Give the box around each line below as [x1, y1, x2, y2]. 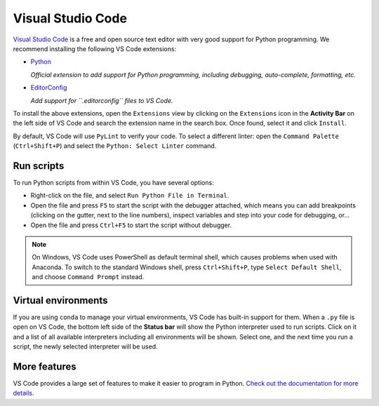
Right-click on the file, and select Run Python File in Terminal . [30, 191, 230, 200]
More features [13, 360, 77, 372]
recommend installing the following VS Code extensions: [13, 44, 177, 53]
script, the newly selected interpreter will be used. [13, 342, 158, 351]
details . [13, 389, 34, 398]
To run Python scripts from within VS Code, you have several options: [13, 178, 214, 187]
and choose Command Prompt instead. [32, 273, 145, 281]
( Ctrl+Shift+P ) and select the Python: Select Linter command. [13, 142, 217, 150]
